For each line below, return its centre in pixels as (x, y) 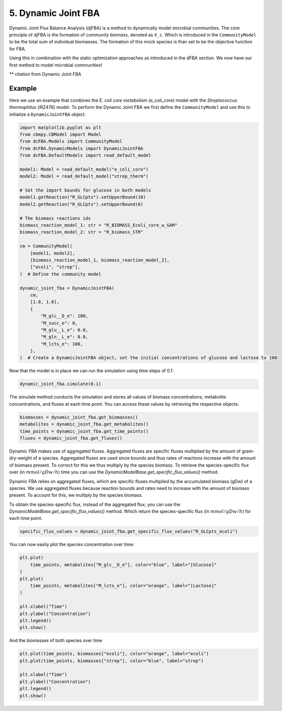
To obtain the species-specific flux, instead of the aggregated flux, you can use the (95, 504)
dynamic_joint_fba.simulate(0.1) (61, 384)
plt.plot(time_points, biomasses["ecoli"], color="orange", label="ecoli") (114, 654)
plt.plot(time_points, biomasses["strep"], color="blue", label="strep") (112, 661)
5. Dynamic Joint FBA (55, 13)
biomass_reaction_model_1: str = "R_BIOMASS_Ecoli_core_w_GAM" (99, 225)
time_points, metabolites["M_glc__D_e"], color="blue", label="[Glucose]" (123, 565)
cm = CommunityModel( (46, 246)
